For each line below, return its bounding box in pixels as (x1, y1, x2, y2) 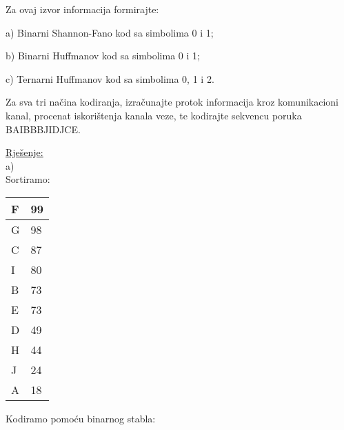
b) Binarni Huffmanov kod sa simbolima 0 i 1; (6, 48, 200, 63)
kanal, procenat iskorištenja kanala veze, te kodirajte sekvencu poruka (6, 108, 302, 122)
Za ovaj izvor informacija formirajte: (6, 2, 159, 16)
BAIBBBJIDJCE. (6, 121, 81, 136)
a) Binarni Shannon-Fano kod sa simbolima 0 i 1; (6, 25, 214, 39)
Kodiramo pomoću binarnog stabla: (6, 411, 156, 425)
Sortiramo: (6, 172, 50, 186)
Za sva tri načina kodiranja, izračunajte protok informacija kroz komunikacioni (6, 95, 338, 109)
